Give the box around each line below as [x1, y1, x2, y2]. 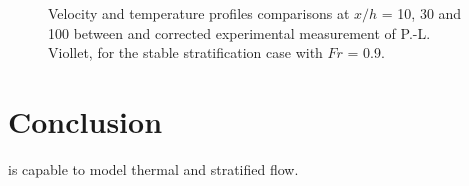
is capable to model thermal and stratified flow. [8, 158, 299, 179]
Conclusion [8, 100, 163, 141]
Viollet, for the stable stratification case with [48, 42, 323, 63]
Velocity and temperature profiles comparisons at [48, 3, 350, 23]
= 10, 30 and [381, 3, 462, 23]
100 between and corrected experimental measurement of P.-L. [48, 22, 431, 43]
